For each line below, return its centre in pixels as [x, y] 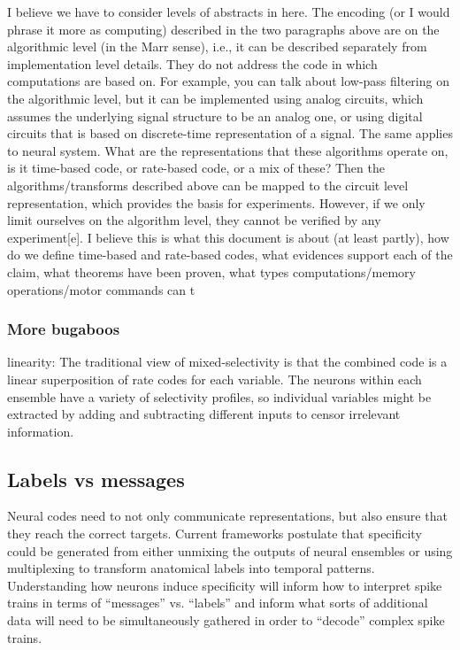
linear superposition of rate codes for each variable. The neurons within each [215, 379]
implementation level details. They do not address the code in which [192, 63]
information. [41, 431]
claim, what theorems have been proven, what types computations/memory [211, 271]
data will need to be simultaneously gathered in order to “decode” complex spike [226, 620]
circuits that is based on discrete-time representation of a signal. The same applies [230, 133]
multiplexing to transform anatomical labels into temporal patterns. [191, 568]
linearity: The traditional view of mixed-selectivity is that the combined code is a [227, 362]
